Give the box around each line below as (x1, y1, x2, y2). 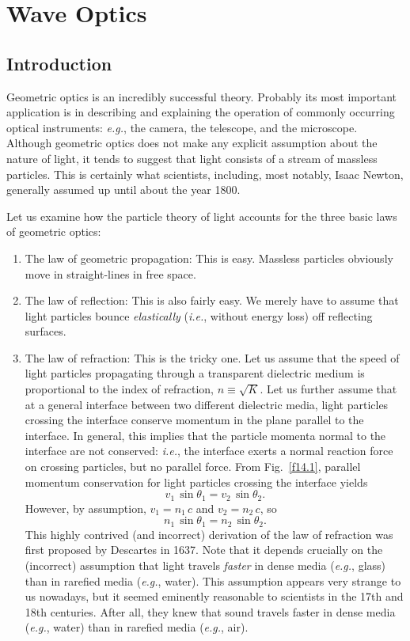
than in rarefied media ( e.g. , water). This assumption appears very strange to (25, 572, 401, 589)
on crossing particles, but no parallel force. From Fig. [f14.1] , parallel (25, 458, 361, 475)
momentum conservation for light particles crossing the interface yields (25, 473, 368, 490)
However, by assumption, (25, 499, 146, 516)
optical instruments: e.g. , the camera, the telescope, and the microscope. (6, 119, 358, 135)
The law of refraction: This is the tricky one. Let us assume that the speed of (25, 349, 400, 366)
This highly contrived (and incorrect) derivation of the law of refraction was (25, 525, 393, 542)
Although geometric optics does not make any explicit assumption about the (6, 135, 378, 151)
